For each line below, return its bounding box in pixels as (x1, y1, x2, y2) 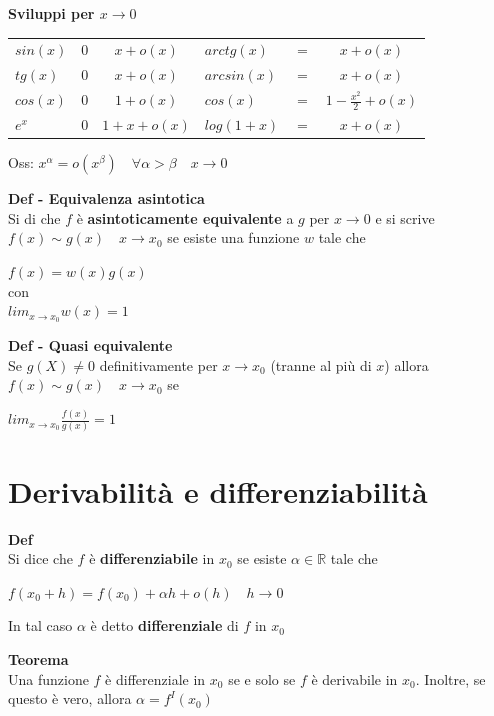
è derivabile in (311, 668, 398, 689)
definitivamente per (99, 354, 218, 375)
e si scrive (375, 207, 435, 228)
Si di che (8, 207, 61, 228)
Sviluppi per (8, 3, 95, 23)
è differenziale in (105, 668, 206, 689)
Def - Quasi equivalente (8, 335, 173, 356)
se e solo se (228, 668, 296, 689)
